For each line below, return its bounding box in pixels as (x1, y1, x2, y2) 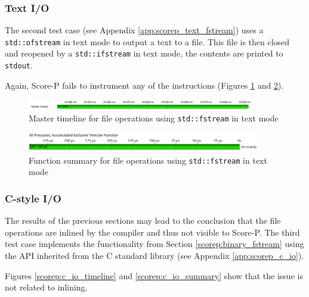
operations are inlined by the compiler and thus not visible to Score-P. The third (5, 226, 300, 238)
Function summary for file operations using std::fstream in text (29, 154, 267, 166)
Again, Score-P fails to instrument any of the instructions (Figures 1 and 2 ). (5, 79, 284, 91)
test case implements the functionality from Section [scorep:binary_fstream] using (5, 237, 304, 250)
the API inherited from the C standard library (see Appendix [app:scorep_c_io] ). (5, 249, 304, 261)
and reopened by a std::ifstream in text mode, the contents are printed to (5, 47, 283, 60)
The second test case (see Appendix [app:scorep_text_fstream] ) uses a (5, 24, 264, 36)
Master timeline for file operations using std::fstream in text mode (29, 112, 279, 124)
